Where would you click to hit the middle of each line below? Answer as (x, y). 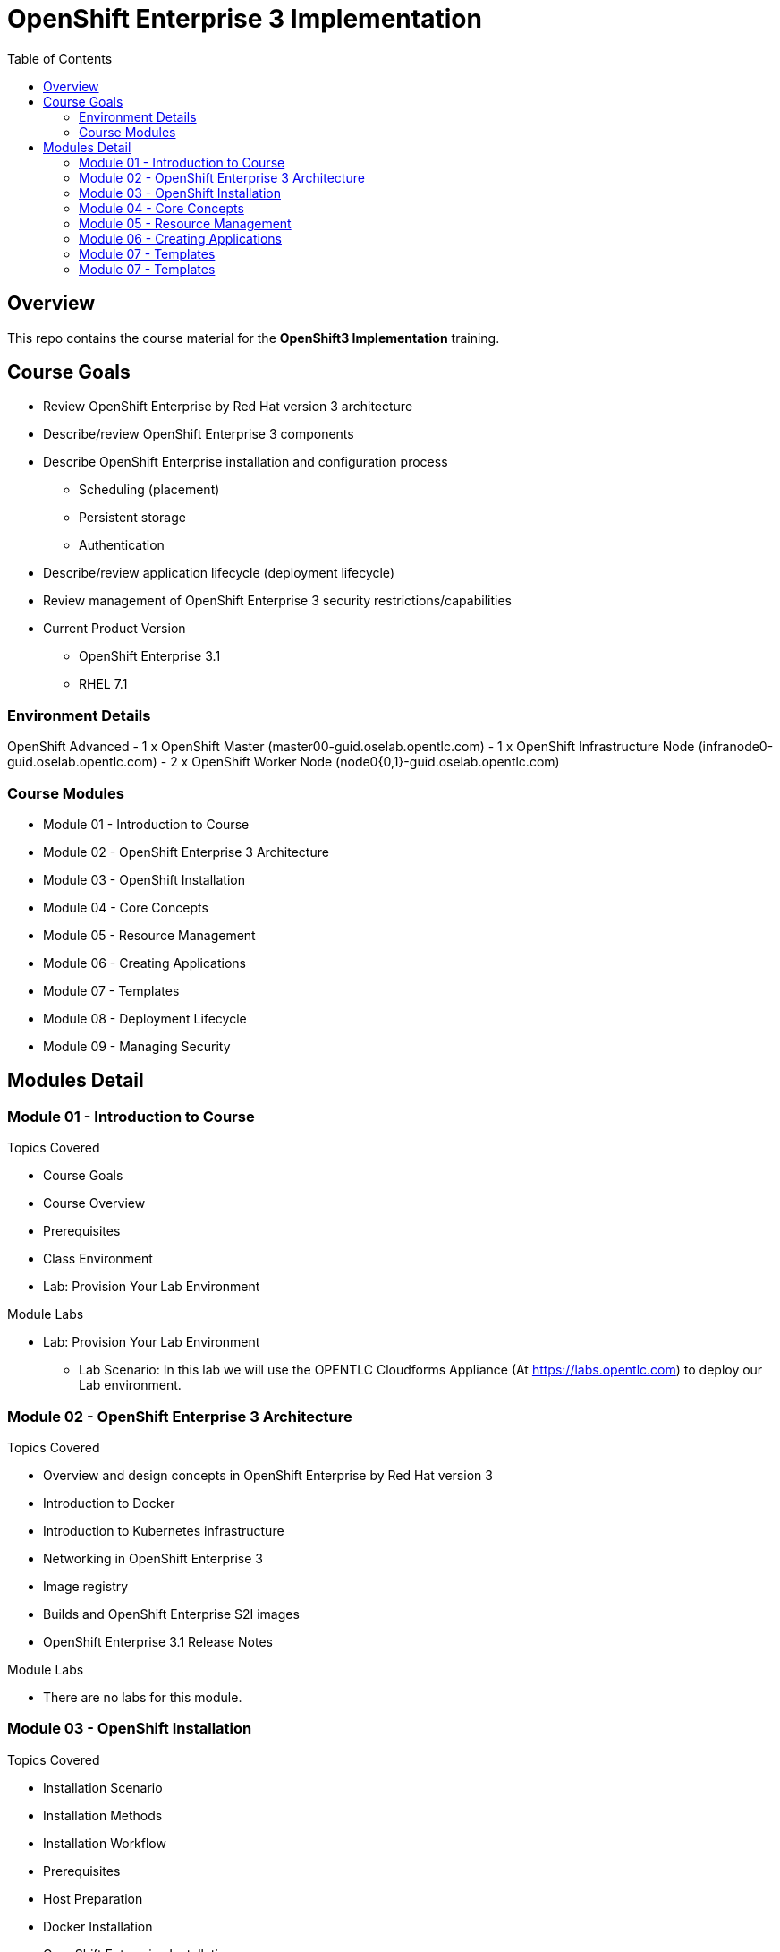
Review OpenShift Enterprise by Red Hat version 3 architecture (228, 407)
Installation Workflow (105, 1843)
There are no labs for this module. (143, 1697)
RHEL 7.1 (103, 684)
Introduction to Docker (109, 1503)
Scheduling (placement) (149, 490)
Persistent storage (132, 518)
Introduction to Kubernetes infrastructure (164, 1530)
